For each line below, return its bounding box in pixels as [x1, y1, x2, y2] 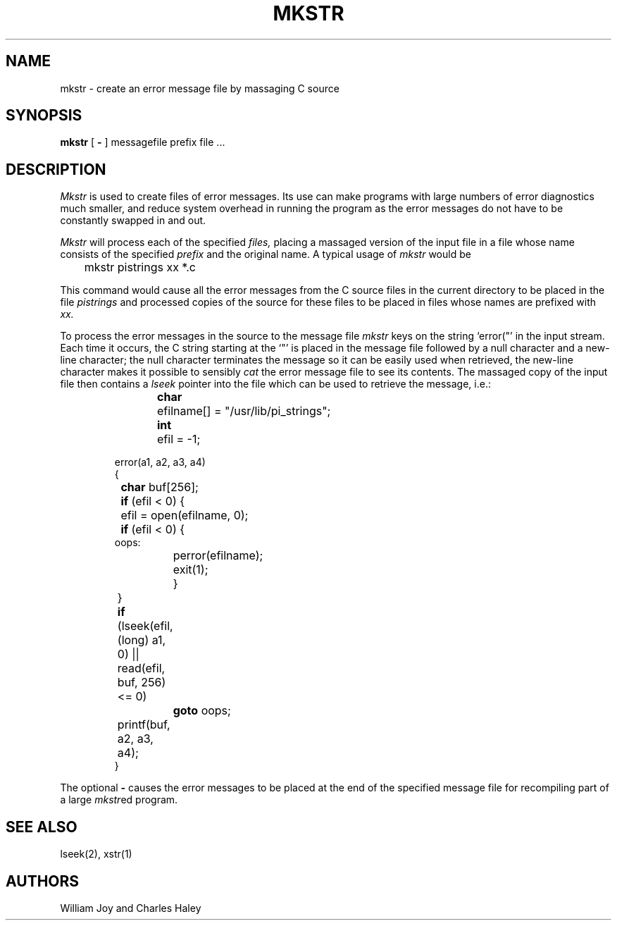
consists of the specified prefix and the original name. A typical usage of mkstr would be [60, 248, 471, 261]
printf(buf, [117, 717, 170, 732]
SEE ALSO [6, 817, 77, 836]
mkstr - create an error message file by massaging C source [60, 82, 339, 94]
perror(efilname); [173, 548, 263, 563]
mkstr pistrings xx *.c [84, 260, 196, 275]
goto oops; [173, 703, 231, 718]
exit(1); [173, 562, 208, 577]
